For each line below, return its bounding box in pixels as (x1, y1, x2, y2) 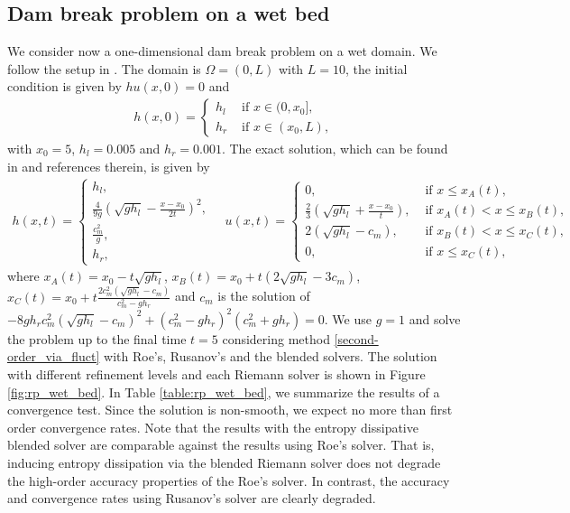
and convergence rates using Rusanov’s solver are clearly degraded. (7, 489, 376, 508)
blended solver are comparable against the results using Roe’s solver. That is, (7, 435, 435, 454)
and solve (409, 309, 461, 328)
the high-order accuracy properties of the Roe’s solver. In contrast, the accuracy (7, 471, 450, 490)
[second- (334, 329, 379, 348)
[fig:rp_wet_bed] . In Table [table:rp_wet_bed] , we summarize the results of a (7, 382, 440, 401)
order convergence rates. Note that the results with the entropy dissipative (7, 417, 418, 436)
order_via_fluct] (7, 347, 100, 366)
